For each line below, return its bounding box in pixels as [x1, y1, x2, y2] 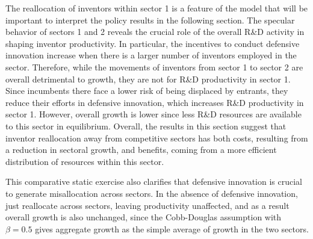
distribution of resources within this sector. [5, 155, 164, 167]
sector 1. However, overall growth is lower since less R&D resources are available [5, 108, 302, 120]
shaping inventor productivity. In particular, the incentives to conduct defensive [5, 37, 300, 49]
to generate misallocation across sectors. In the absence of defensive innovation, [5, 187, 298, 199]
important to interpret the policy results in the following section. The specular [5, 13, 295, 26]
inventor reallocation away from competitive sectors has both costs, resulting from [5, 131, 308, 144]
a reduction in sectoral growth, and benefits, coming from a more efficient [5, 143, 277, 156]
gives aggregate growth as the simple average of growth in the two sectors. [35, 222, 309, 235]
